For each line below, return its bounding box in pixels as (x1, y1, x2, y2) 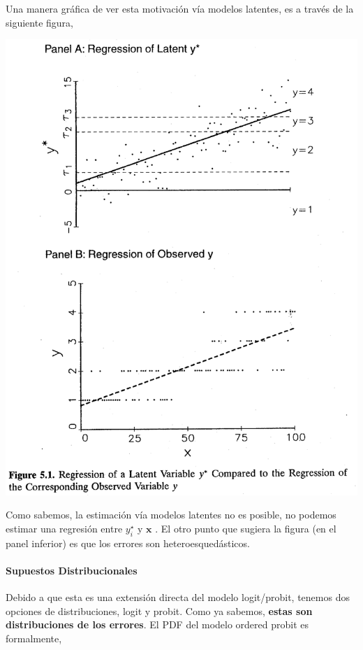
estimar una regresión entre (6, 521, 123, 535)
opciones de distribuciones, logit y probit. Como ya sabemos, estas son (6, 603, 313, 618)
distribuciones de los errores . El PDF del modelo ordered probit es (6, 617, 309, 632)
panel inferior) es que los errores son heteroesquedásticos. (6, 535, 250, 550)
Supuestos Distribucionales (6, 563, 138, 577)
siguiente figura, (6, 15, 73, 29)
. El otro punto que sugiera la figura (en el (155, 521, 336, 535)
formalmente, (6, 630, 62, 645)
